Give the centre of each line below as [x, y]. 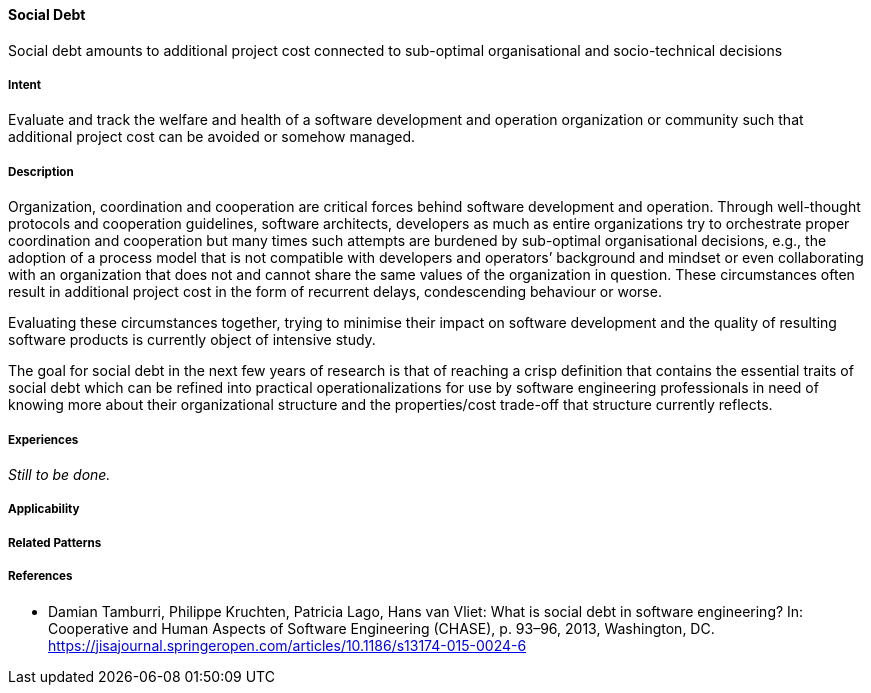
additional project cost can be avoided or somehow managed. [211, 137]
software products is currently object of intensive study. [192, 340]
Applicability [44, 509]
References [40, 576]
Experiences [43, 439]
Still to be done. [59, 474]
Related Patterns [55, 542]
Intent [25, 85]
